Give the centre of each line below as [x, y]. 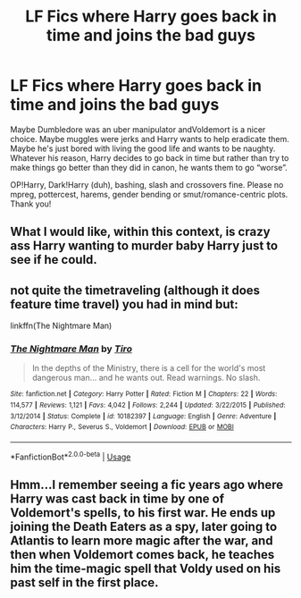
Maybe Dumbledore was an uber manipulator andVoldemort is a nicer [138, 129]
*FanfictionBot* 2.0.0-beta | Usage [71, 456]
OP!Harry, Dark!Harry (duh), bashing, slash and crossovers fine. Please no [147, 184]
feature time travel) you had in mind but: [125, 304]
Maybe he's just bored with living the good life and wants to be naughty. [143, 148]
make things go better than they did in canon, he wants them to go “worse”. [149, 167]
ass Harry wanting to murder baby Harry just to [144, 246]
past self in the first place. [84, 583]
